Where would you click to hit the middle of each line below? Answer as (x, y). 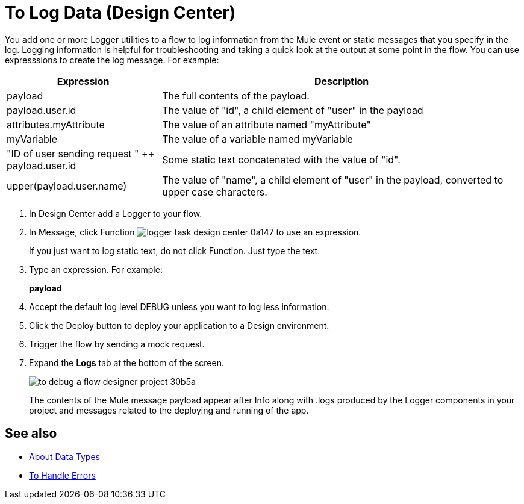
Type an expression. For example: (96, 269)
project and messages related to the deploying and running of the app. (169, 410)
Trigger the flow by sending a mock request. (117, 344)
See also (31, 434)
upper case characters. (215, 192)
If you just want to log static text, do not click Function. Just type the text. (175, 250)
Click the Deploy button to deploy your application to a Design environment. (179, 325)
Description (342, 81)
